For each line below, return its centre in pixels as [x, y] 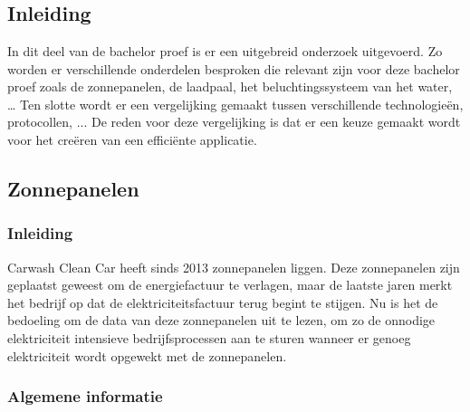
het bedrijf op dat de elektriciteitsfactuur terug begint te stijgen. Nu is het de [223, 302]
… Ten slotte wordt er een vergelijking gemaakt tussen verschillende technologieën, [235, 104]
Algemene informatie [85, 396]
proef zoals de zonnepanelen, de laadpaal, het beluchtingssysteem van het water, [230, 86]
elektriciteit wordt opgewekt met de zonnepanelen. [147, 355]
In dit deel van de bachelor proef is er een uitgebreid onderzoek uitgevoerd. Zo [225, 51]
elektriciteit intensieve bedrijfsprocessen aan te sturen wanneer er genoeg [209, 337]
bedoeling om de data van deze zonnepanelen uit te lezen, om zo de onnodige [221, 320]
